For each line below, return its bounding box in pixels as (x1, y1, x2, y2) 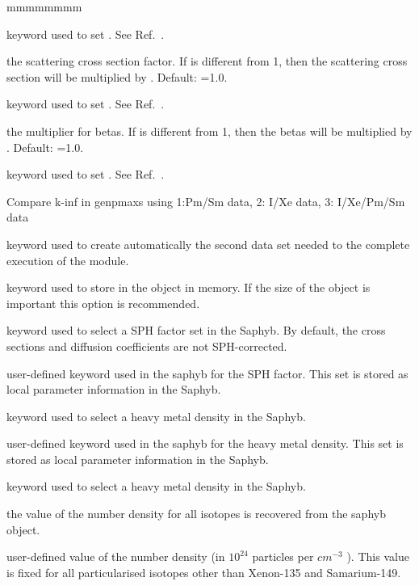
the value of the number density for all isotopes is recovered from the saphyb (6, 505, 386, 522)
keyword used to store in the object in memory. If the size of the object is (6, 279, 371, 296)
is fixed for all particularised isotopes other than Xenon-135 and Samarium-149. (6, 563, 401, 580)
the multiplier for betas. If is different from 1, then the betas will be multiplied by (6, 122, 413, 139)
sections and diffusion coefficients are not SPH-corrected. (6, 337, 287, 354)
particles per (252, 548, 314, 565)
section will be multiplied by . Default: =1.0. (6, 68, 228, 85)
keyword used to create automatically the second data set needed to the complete (6, 235, 410, 252)
